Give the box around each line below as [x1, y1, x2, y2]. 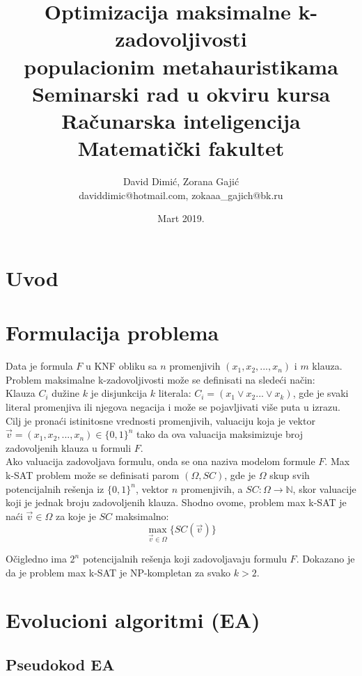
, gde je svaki [292, 386, 349, 400]
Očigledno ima [6, 551, 67, 566]
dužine [52, 386, 79, 400]
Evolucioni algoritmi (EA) [6, 606, 260, 634]
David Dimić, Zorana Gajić [123, 174, 239, 189]
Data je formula [6, 359, 73, 373]
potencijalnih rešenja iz [6, 481, 104, 496]
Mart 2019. [157, 211, 205, 226]
